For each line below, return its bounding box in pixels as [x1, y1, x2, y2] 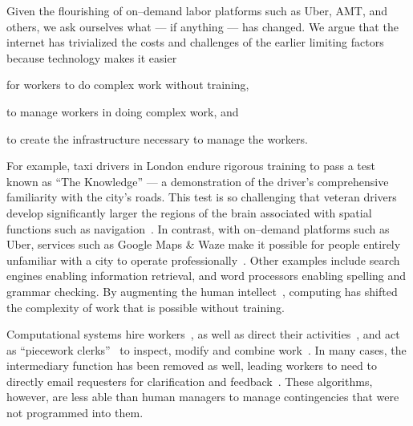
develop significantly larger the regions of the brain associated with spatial [6, 204, 372, 221]
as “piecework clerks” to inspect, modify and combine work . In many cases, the [6, 341, 407, 358]
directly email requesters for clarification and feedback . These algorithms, [6, 372, 373, 389]
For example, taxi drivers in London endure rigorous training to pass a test [6, 157, 375, 174]
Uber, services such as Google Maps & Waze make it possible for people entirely [6, 236, 401, 253]
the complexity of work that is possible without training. [6, 298, 285, 315]
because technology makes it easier [6, 49, 177, 66]
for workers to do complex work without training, [6, 76, 249, 93]
